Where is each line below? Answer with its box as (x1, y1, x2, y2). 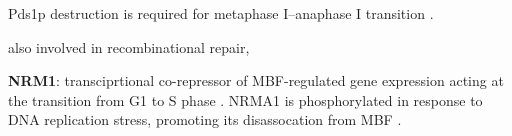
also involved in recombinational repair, (8, 36, 250, 57)
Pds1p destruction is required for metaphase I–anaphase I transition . (8, 3, 434, 23)
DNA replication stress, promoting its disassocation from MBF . (8, 109, 402, 130)
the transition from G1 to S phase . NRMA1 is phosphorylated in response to (8, 89, 483, 110)
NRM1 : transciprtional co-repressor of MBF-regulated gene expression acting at (8, 70, 504, 91)
